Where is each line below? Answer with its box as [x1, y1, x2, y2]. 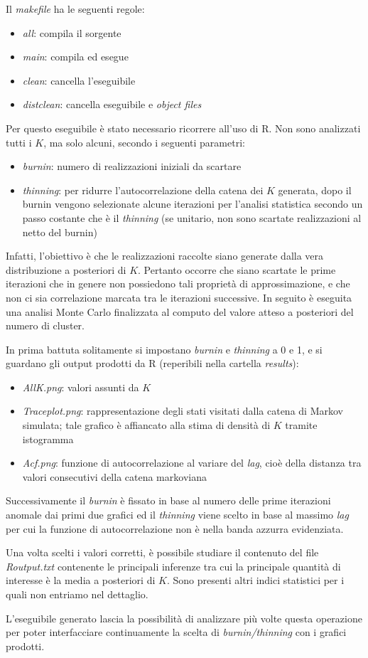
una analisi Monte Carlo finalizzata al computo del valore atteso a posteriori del [6, 304, 354, 319]
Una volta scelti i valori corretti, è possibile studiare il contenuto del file [6, 545, 319, 560]
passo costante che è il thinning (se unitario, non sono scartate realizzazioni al [22, 210, 362, 225]
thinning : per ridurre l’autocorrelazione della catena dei [22, 182, 264, 197]
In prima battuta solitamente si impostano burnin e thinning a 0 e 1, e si [6, 341, 323, 356]
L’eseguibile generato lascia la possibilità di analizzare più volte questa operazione [6, 610, 362, 625]
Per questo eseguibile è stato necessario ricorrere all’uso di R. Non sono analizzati [6, 120, 361, 135]
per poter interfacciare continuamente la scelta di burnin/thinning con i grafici [6, 625, 347, 640]
